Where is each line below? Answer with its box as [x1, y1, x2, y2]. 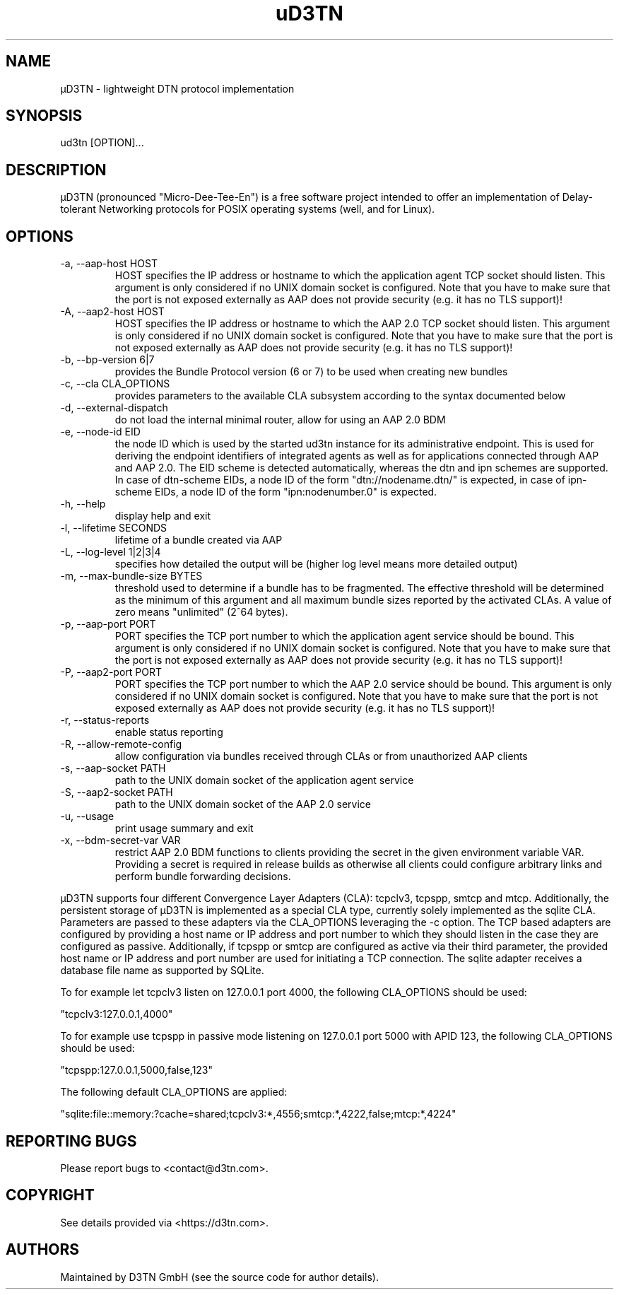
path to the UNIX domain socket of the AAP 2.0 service [114, 798, 371, 811]
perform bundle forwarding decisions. [114, 870, 291, 883]
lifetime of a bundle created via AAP [114, 534, 283, 546]
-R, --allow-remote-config [60, 738, 182, 751]
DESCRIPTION [6, 160, 107, 179]
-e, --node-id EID [60, 426, 141, 438]
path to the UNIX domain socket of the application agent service [114, 774, 414, 787]
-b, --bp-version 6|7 [60, 353, 155, 366]
